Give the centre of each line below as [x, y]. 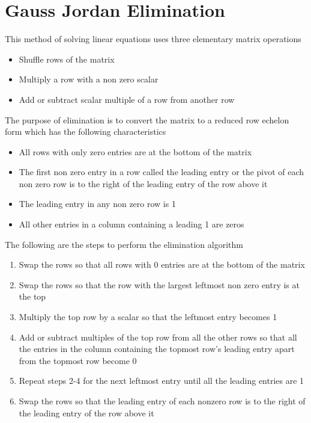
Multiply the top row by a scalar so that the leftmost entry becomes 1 [148, 317]
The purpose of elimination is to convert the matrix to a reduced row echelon [147, 119]
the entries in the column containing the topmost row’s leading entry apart [157, 349]
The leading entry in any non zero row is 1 [97, 204]
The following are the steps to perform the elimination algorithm [124, 244]
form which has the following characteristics [86, 131]
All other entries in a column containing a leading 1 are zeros [131, 224]
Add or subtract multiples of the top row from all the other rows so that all [158, 337]
